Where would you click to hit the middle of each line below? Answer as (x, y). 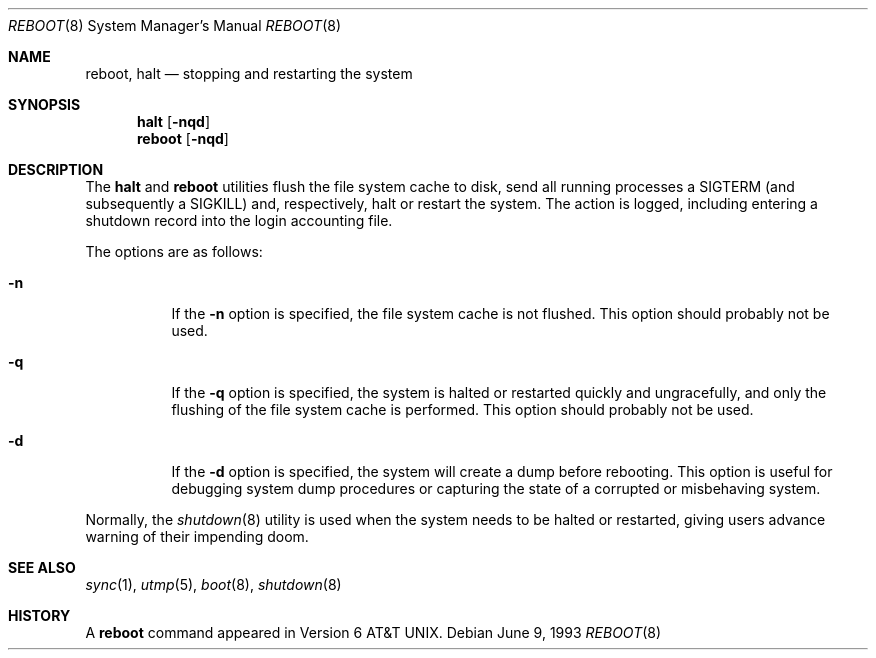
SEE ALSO (42, 567)
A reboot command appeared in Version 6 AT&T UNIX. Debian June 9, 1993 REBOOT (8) (373, 632)
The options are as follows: (174, 251)
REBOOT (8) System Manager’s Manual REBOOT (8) (175, 25)
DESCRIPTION (56, 169)
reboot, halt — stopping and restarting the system (249, 73)
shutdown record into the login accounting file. (239, 220)
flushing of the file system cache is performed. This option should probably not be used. (462, 409)
